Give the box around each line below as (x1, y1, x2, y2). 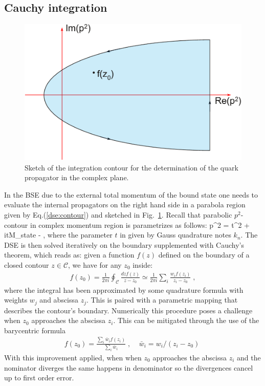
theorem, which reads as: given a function (4, 249, 135, 260)
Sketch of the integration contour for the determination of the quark (25, 162, 238, 173)
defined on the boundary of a (158, 249, 250, 260)
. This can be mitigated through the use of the (113, 315, 259, 326)
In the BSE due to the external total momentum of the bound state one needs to (4, 189, 258, 200)
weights (4, 294, 28, 305)
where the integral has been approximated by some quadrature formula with (4, 284, 244, 295)
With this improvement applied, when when (4, 352, 142, 363)
